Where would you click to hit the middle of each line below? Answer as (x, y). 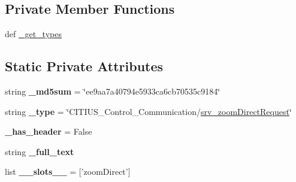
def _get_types (33, 34)
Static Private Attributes (84, 66)
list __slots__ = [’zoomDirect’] (68, 172)
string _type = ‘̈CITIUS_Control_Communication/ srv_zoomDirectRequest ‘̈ (148, 111)
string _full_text (40, 151)
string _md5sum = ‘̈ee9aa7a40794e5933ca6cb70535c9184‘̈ (113, 91)
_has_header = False (49, 131)
